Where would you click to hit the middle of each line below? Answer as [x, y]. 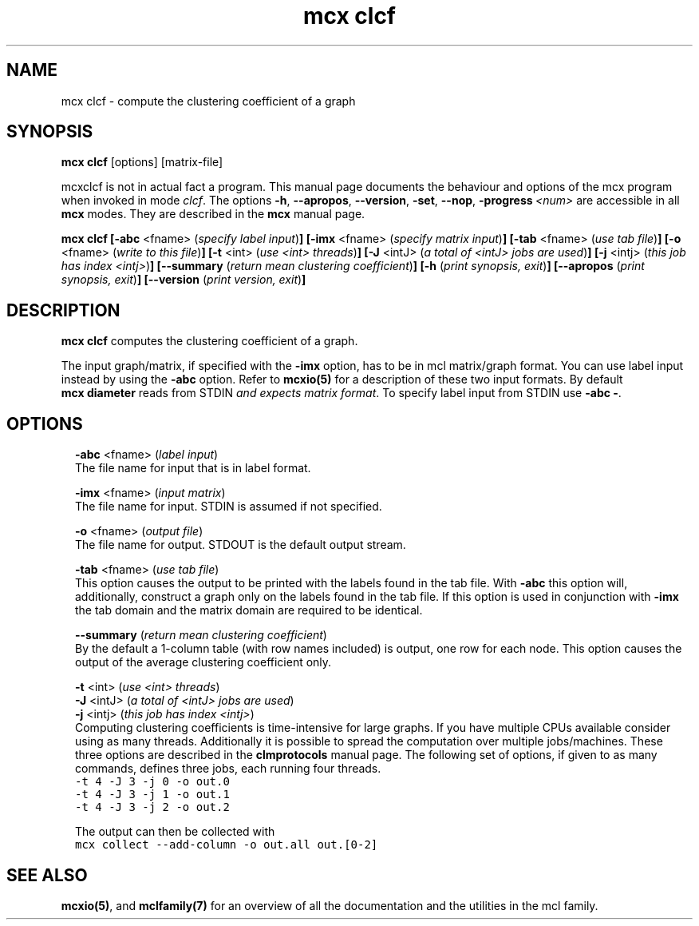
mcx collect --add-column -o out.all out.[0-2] [227, 845]
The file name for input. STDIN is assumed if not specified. [229, 507]
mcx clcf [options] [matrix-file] [142, 162]
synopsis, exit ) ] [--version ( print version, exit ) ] [184, 280]
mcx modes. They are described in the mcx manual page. [213, 214]
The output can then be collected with [175, 832]
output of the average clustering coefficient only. [203, 662]
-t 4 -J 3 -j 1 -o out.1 [152, 795]
